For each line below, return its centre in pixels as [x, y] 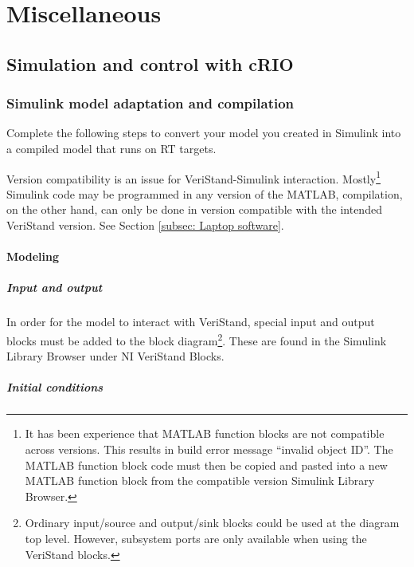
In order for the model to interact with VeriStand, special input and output [191, 322]
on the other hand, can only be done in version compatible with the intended [194, 209]
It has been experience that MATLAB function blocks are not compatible [205, 433]
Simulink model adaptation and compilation [150, 103]
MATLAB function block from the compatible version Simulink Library [200, 480]
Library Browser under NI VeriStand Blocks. [115, 356]
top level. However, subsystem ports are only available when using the [196, 538]
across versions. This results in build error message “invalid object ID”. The [209, 449]
